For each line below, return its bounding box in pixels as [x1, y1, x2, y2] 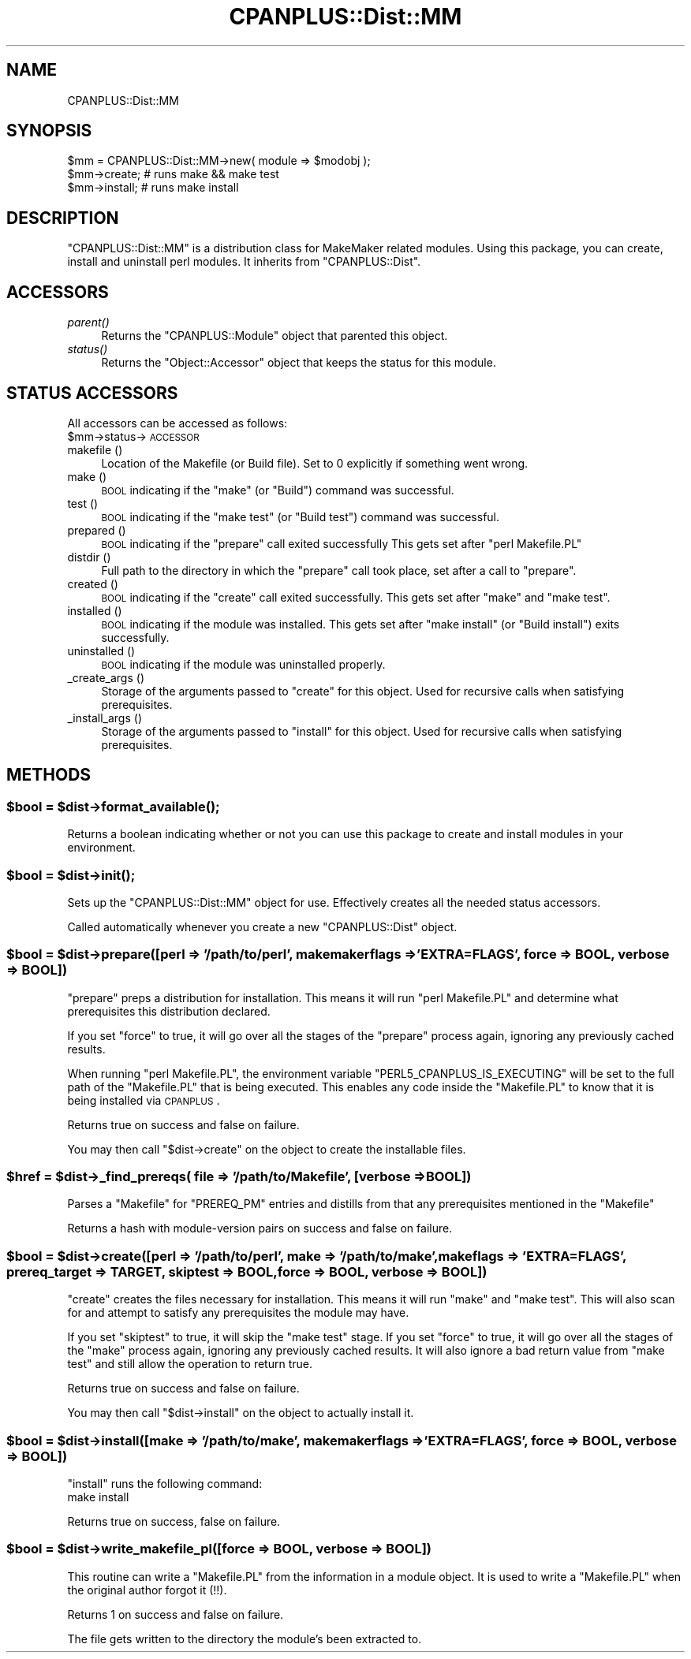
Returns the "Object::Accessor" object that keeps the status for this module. [101, 356, 496, 370]
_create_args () [67, 670, 144, 684]
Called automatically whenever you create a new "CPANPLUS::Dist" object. [67, 919, 458, 934]
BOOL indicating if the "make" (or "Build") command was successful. [101, 483, 454, 497]
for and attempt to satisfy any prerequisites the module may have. [67, 1306, 409, 1320]
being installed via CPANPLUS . [67, 1093, 220, 1107]
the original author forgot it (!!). [67, 1583, 227, 1597]
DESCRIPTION [6, 207, 119, 228]
